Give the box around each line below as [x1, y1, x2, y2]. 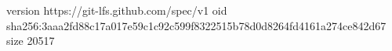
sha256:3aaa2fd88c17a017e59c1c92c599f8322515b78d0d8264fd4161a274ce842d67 [6, 17, 387, 33]
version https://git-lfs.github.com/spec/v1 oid [6, 2, 227, 18]
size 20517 [6, 32, 55, 49]
